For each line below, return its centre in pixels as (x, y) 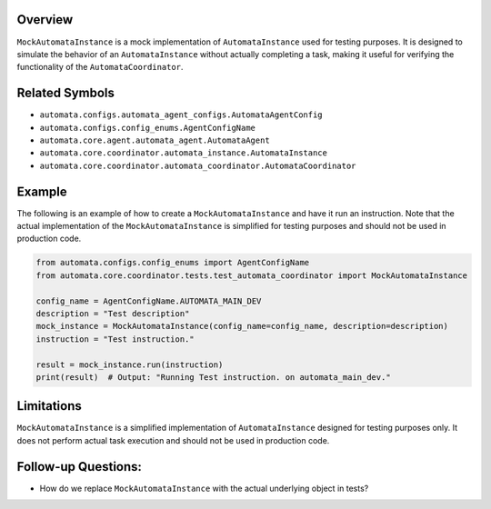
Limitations (49, 406)
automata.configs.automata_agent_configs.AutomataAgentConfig (181, 115)
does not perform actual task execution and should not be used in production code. (173, 440)
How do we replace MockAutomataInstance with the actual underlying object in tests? (204, 488)
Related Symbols (66, 93)
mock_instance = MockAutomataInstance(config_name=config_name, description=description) (242, 326)
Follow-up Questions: (80, 467)
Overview (45, 20)
